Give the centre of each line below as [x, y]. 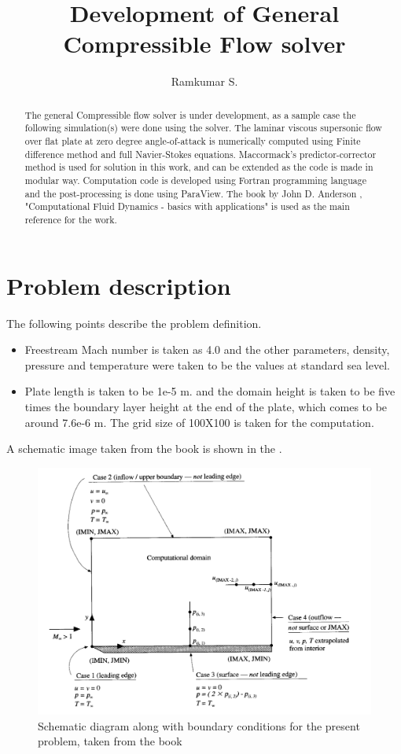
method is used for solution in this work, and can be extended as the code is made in [199, 167]
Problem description [119, 285]
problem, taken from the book [110, 741]
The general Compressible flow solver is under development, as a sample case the [190, 114]
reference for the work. [71, 219]
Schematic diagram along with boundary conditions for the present [199, 725]
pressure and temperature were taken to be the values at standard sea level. [207, 364]
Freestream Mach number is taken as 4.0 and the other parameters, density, [207, 349]
